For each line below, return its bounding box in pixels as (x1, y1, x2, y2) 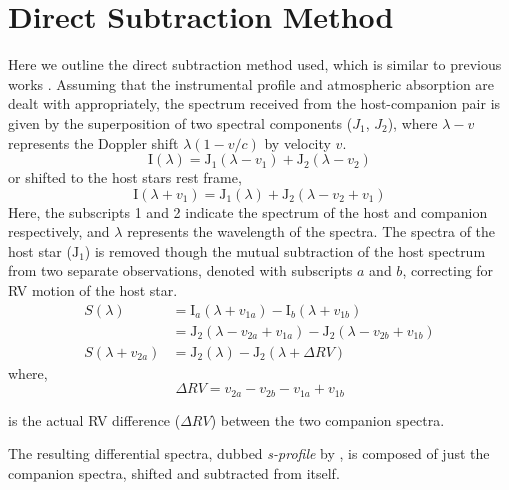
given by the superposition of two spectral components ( (8, 112, 353, 133)
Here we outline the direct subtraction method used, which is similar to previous (8, 54, 502, 75)
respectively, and (8, 221, 110, 242)
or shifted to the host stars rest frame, (8, 167, 242, 188)
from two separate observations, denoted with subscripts (8, 260, 353, 281)
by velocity (264, 132, 331, 153)
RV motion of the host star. (8, 280, 178, 301)
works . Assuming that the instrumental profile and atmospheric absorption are (8, 73, 495, 94)
